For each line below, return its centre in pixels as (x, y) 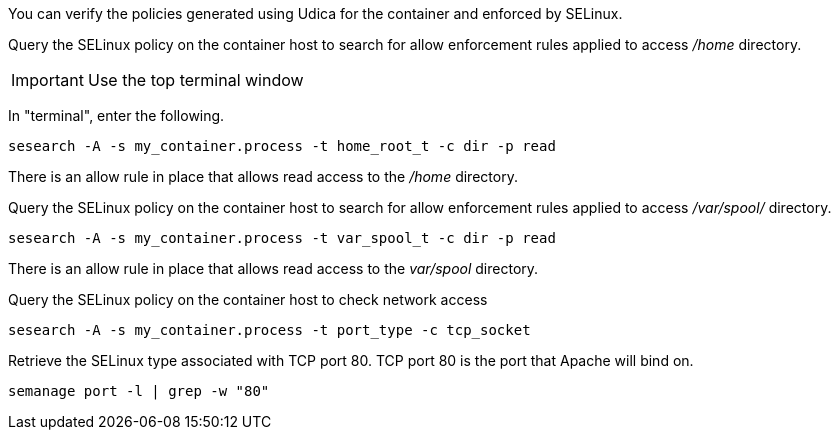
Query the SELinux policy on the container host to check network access (248, 299)
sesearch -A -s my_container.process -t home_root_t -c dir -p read (282, 146)
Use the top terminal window (195, 80)
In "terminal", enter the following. (116, 115)
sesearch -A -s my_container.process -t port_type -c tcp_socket (269, 330)
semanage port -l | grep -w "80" (139, 391)
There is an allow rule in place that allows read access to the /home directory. (263, 176)
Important (47, 80)
